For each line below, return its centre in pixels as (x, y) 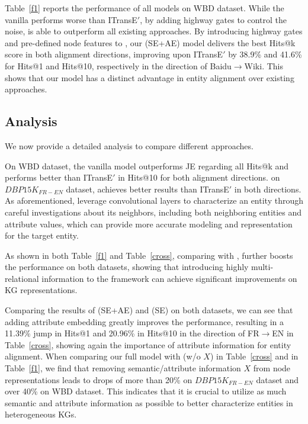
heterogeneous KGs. (41, 414)
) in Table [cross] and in (254, 356)
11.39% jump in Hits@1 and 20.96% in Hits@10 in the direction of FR (132, 333)
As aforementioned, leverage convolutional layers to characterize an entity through (154, 200)
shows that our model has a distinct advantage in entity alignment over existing (150, 77)
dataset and (277, 379)
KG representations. (41, 290)
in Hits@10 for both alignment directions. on (199, 177)
